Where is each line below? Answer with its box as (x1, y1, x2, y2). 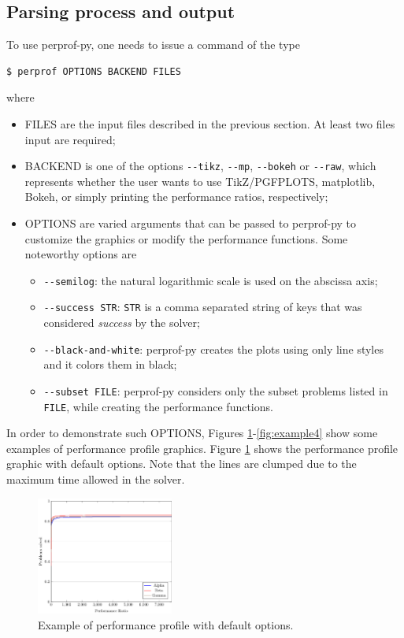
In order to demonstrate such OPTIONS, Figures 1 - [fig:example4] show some (6, 425, 378, 441)
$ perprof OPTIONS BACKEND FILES (6, 65, 181, 77)
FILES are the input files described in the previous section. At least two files (24, 115, 395, 132)
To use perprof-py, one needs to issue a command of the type (6, 36, 300, 53)
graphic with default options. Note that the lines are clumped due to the (6, 455, 357, 472)
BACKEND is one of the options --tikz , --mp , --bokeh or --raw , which (24, 158, 376, 174)
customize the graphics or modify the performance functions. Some (24, 230, 348, 247)
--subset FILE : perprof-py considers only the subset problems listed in (43, 382, 388, 399)
